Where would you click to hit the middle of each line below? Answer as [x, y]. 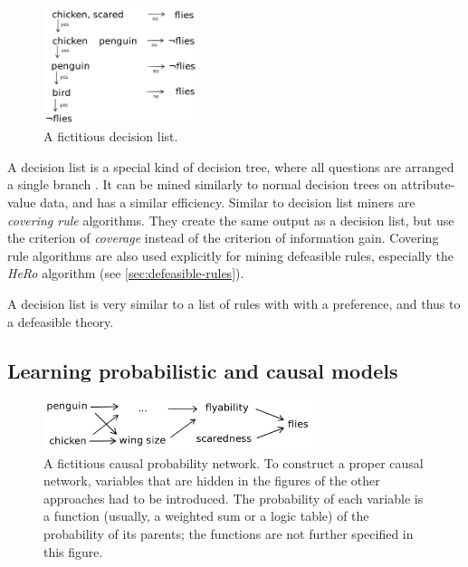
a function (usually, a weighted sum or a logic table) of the [206, 516]
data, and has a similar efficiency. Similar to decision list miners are [228, 202]
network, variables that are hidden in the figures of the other [212, 481]
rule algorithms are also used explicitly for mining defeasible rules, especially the [230, 255]
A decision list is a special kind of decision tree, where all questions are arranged [231, 166]
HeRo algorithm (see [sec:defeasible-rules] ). [126, 273]
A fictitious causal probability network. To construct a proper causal [234, 462]
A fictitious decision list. [111, 136]
